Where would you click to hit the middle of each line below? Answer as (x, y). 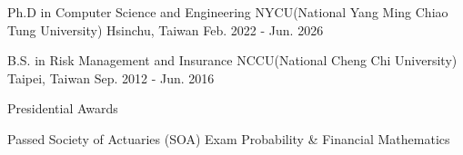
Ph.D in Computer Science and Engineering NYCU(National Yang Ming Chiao (228, 12)
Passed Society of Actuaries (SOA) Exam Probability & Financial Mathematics (229, 138)
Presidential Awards (63, 108)
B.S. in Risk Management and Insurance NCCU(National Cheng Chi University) (232, 60)
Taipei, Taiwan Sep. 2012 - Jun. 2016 (111, 77)
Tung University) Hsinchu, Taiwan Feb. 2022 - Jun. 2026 (166, 29)
